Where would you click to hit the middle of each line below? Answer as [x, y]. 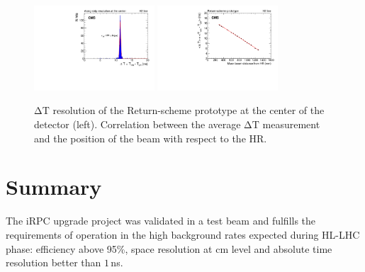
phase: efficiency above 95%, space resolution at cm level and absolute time [169, 248]
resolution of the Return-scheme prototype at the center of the [189, 110]
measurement [291, 124]
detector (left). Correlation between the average [137, 124]
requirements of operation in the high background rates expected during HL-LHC [183, 234]
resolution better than [54, 262]
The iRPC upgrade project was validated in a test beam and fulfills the [161, 221]
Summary [54, 187]
